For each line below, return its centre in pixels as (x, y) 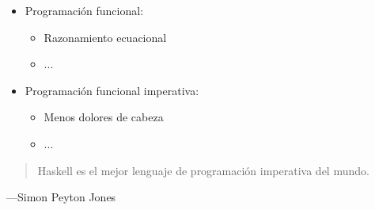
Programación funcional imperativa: (112, 90)
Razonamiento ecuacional (105, 37)
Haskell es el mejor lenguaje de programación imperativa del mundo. (203, 170)
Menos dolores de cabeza (104, 117)
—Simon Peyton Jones (61, 197)
